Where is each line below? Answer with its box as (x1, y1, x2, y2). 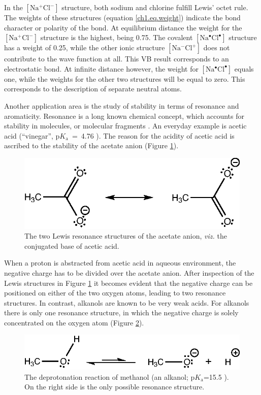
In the (4, 2, 23, 12)
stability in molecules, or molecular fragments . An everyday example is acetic (4, 120, 247, 131)
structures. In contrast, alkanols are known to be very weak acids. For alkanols (4, 297, 249, 308)
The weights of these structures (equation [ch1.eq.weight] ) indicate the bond (4, 12, 241, 22)
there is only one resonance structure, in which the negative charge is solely (4, 307, 239, 318)
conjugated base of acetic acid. (24, 240, 119, 251)
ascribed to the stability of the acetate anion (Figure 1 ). (4, 140, 179, 151)
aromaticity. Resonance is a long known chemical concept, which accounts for (4, 110, 244, 121)
